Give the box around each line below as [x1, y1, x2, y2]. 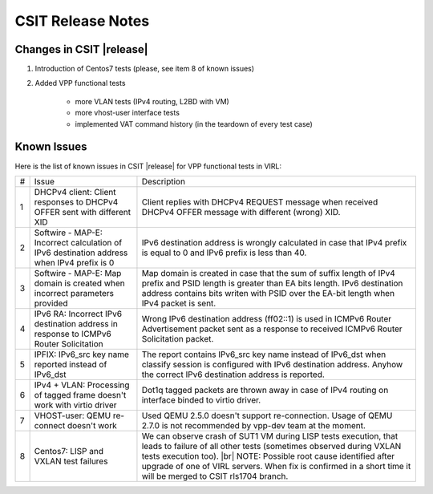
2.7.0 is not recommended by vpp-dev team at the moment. [141, 419, 366, 431]
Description [141, 176, 186, 187]
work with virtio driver [34, 399, 117, 411]
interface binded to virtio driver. [141, 394, 261, 405]
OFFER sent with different [34, 206, 132, 217]
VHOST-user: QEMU [34, 410, 111, 421]
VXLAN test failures [34, 456, 108, 467]
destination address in [34, 318, 118, 329]
